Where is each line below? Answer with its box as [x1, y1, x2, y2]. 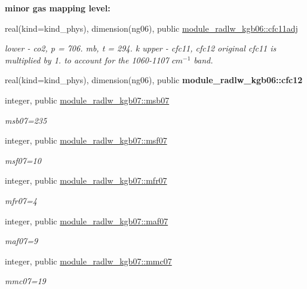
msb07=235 [5, 114, 47, 126]
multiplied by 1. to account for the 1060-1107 [5, 53, 169, 66]
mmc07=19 [5, 275, 46, 287]
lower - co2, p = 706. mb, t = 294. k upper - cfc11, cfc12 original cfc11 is [5, 42, 277, 54]
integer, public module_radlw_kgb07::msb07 [5, 93, 170, 106]
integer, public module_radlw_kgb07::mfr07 [5, 174, 167, 187]
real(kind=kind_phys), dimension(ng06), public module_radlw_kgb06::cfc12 [5, 74, 303, 86]
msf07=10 [5, 154, 41, 166]
